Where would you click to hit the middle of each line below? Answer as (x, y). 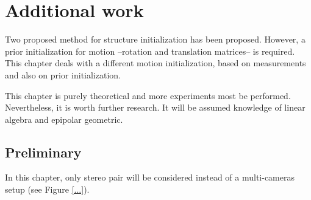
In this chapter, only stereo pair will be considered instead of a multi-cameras (150, 177)
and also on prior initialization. (63, 74)
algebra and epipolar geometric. (64, 119)
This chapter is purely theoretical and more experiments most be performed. (148, 95)
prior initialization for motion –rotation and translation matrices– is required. (150, 51)
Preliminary (43, 152)
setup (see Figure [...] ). (47, 189)
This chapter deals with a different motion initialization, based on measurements (155, 63)
